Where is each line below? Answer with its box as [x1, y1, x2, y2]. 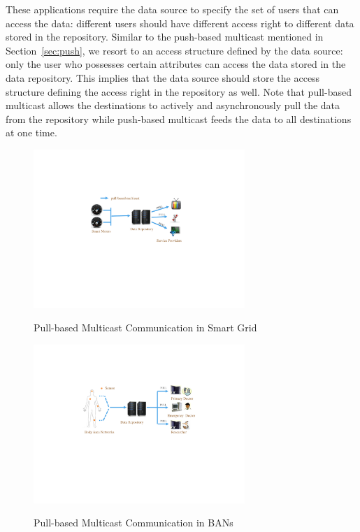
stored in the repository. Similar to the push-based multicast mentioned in [6, 29, 324, 44]
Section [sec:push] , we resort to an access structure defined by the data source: [6, 43, 343, 57]
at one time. [6, 125, 57, 140]
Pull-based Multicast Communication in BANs [34, 515, 233, 530]
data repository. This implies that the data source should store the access [6, 70, 320, 85]
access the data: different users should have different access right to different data [6, 15, 354, 30]
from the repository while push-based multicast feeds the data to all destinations [6, 111, 352, 126]
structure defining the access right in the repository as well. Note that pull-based [6, 84, 352, 99]
